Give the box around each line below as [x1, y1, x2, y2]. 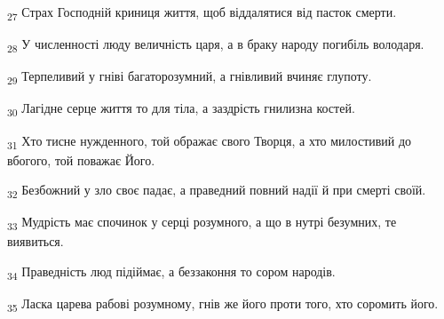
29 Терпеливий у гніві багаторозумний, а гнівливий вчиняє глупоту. [7, 67, 372, 88]
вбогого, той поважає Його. [7, 150, 155, 169]
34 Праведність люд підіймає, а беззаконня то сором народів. [7, 262, 336, 283]
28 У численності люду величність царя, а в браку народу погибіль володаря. [7, 35, 424, 55]
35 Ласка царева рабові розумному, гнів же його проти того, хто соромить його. [7, 294, 439, 315]
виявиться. [7, 232, 64, 251]
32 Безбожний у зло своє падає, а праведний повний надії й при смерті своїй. [7, 180, 426, 202]
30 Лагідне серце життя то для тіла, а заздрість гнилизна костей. [7, 99, 355, 120]
